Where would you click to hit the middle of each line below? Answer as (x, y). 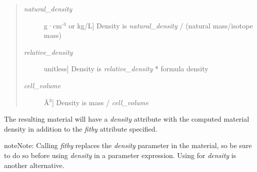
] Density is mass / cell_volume (100, 102)
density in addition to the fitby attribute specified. (81, 128)
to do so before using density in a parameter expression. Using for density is (120, 155)
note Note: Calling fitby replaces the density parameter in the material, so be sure (128, 145)
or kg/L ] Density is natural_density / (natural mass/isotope (161, 25)
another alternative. (34, 165)
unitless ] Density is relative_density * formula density (126, 69)
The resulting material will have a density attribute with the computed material (127, 119)
